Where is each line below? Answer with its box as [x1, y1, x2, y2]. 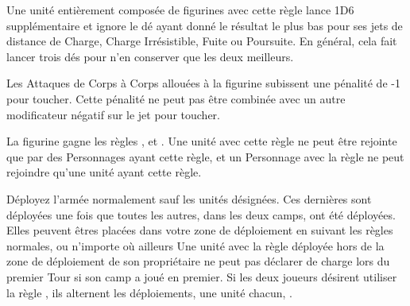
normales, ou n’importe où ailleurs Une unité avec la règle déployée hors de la [6, 237, 385, 254]
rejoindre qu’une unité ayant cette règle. [6, 164, 202, 180]
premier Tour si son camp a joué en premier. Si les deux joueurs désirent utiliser [6, 268, 397, 285]
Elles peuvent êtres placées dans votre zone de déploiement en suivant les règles [6, 222, 393, 238]
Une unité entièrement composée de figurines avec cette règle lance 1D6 [6, 2, 354, 17]
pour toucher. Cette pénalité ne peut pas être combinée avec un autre [6, 90, 346, 107]
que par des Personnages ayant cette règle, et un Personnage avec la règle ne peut [6, 148, 404, 165]
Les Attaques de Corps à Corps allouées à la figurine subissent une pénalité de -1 [6, 75, 400, 91]
